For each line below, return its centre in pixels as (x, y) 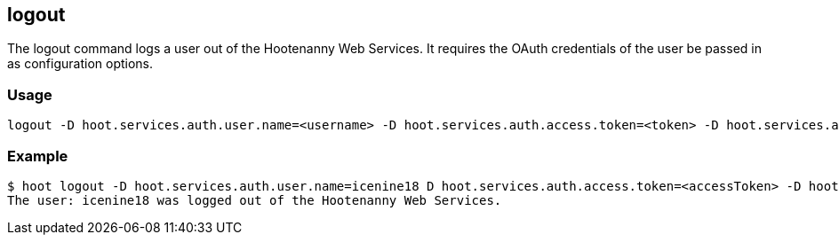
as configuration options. (80, 64)
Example (38, 156)
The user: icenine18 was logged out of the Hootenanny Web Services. (255, 200)
